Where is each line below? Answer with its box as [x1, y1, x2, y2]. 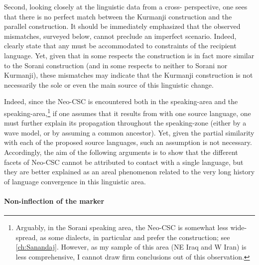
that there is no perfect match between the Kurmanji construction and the [4, 11, 232, 21]
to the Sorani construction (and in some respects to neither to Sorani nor [4, 60, 228, 70]
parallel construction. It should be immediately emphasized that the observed [4, 21, 241, 31]
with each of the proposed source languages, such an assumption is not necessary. [4, 137, 252, 147]
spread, [15, 232, 38, 242]
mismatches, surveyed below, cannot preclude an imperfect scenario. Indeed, [4, 30, 237, 41]
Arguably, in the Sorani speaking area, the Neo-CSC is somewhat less [15, 222, 228, 233]
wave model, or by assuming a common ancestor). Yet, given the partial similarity [4, 127, 255, 137]
